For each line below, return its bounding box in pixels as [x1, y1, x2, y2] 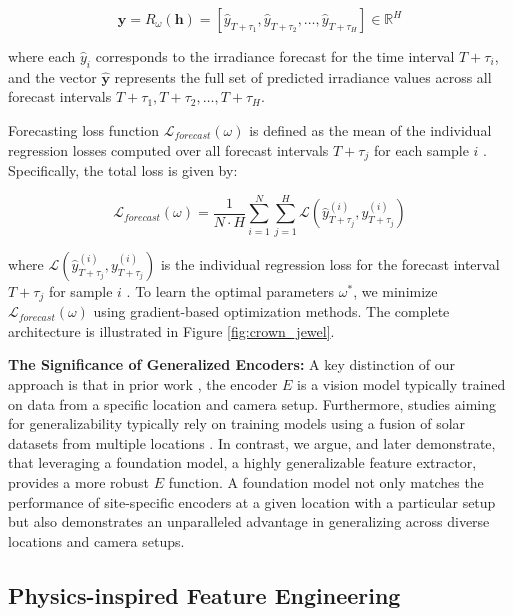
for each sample [373, 139, 469, 160]
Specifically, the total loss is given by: [8, 160, 238, 181]
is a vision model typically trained [297, 373, 506, 394]
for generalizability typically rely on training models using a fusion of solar [8, 413, 466, 434]
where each [8, 46, 76, 66]
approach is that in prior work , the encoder [8, 373, 278, 394]
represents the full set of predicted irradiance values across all [114, 66, 492, 87]
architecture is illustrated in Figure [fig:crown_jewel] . [8, 320, 335, 341]
